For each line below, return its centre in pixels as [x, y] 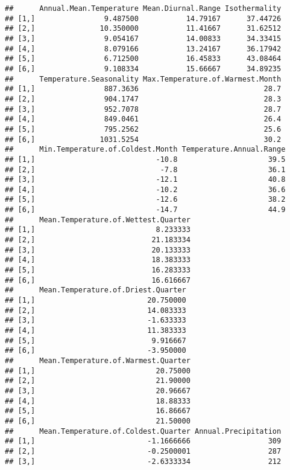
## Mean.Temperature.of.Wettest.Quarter [98, 220]
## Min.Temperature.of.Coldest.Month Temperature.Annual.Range [145, 150]
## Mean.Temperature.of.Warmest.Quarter [98, 360]
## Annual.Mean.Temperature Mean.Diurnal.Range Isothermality [143, 8]
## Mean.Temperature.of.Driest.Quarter [96, 290]
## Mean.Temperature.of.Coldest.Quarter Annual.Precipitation [143, 431]
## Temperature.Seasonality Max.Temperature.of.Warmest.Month [143, 79]
